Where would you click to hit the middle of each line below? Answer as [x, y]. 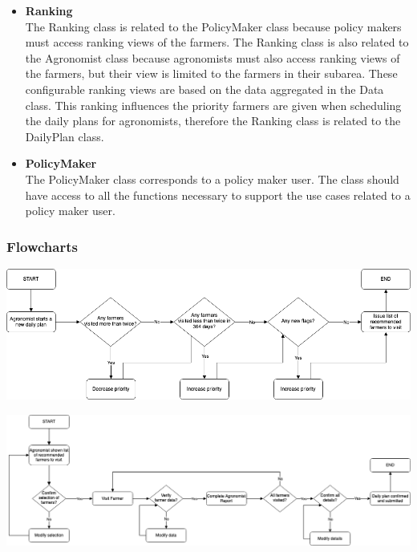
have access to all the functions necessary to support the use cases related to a [218, 195]
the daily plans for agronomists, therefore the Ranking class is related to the [213, 121]
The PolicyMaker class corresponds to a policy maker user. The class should [212, 179]
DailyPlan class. [65, 136]
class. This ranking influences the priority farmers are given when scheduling [213, 105]
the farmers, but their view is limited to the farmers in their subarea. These [211, 73]
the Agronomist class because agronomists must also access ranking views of [213, 57]
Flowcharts [42, 246]
